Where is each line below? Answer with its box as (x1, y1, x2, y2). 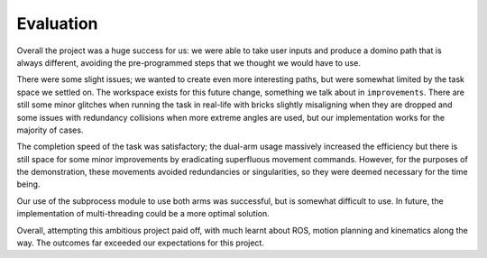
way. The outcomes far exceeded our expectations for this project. (16, 237, 265, 248)
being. (16, 179, 41, 189)
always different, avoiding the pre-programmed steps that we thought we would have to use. (16, 57, 361, 68)
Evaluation (16, 14, 98, 33)
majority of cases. (16, 124, 84, 135)
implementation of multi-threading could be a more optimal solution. (16, 208, 270, 219)
